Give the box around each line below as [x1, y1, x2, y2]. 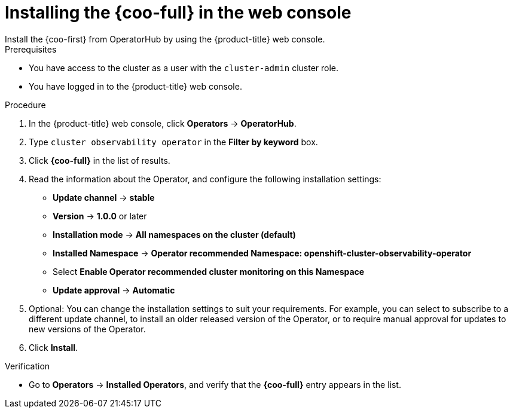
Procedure [5, 99, 46, 110]
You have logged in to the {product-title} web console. [29, 81, 242, 91]
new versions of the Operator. [29, 323, 146, 334]
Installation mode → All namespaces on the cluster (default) [53, 229, 296, 240]
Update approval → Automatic [53, 284, 175, 295]
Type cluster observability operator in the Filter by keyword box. [29, 136, 318, 147]
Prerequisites [5, 44, 57, 54]
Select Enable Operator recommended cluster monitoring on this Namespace [53, 266, 365, 277]
